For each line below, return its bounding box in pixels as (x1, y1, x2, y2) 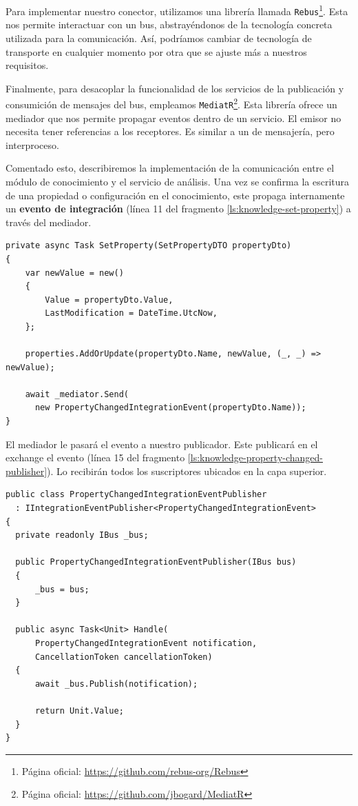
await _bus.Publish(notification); (34, 678, 198, 689)
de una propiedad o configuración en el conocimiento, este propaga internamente (6, 188, 345, 202)
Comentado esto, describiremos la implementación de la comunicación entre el (6, 161, 335, 175)
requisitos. (6, 58, 49, 72)
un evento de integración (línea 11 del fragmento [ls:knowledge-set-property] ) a (6, 201, 351, 216)
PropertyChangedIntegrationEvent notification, (34, 638, 257, 648)
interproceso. (6, 137, 59, 152)
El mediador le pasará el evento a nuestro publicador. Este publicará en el (6, 436, 318, 451)
